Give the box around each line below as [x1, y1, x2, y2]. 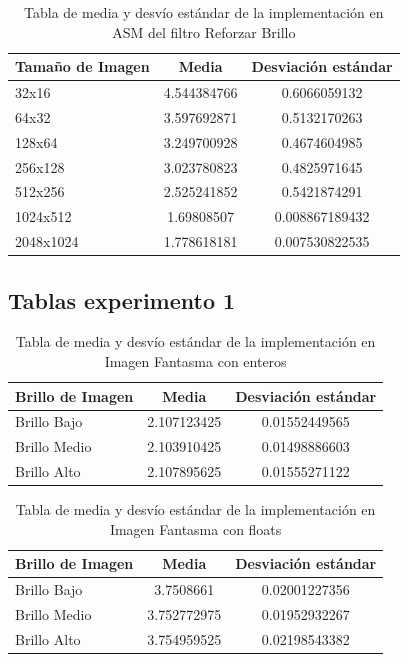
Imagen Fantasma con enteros [104, 350, 287, 371]
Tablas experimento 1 [8, 284, 236, 315]
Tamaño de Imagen [15, 56, 150, 77]
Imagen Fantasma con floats [109, 518, 282, 539]
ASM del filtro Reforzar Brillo [112, 21, 296, 42]
